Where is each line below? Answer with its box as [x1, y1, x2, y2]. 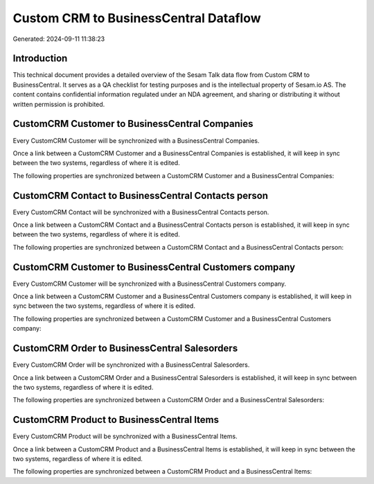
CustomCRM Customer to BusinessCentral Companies [12, 118, 253, 130]
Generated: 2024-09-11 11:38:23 [12, 35, 105, 43]
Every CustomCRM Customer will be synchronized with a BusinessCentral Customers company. [12, 279, 287, 288]
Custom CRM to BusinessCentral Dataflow [12, 10, 261, 26]
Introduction [12, 53, 68, 64]
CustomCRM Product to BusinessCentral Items [12, 414, 220, 426]
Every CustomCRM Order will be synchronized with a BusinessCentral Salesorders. [12, 361, 250, 369]
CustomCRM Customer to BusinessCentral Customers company [12, 261, 296, 273]
